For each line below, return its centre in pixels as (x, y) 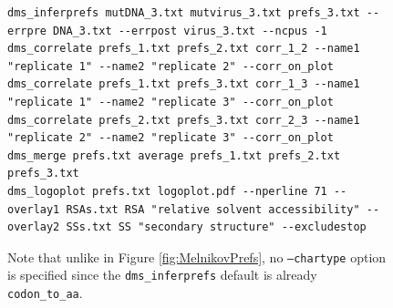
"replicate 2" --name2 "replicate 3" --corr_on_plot (171, 138)
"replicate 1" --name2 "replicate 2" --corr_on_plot (171, 66)
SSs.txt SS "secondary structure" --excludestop (216, 227)
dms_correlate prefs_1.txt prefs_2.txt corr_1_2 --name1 (184, 49)
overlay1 (34, 209)
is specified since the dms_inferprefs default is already (162, 275)
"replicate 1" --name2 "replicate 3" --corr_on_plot (171, 102)
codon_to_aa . (45, 293)
